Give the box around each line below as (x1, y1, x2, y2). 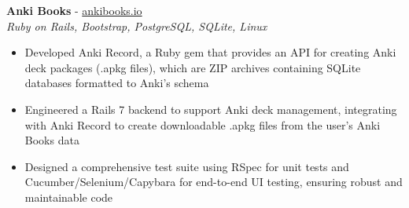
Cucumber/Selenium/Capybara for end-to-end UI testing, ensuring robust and (24, 173, 403, 190)
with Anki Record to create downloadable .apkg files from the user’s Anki (24, 116, 381, 133)
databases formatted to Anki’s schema (24, 75, 209, 91)
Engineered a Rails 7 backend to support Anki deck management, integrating (24, 100, 397, 117)
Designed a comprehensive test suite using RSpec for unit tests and (24, 158, 349, 174)
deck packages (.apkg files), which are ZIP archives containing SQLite (24, 59, 361, 75)
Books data (24, 132, 79, 148)
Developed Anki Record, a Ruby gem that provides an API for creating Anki (24, 44, 396, 60)
